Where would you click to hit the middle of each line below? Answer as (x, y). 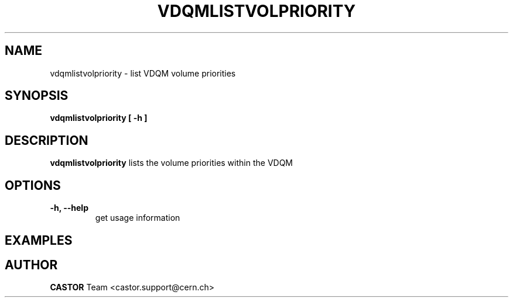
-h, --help (69, 208)
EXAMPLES (39, 240)
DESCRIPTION (47, 140)
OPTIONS (33, 185)
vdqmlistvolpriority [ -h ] (99, 118)
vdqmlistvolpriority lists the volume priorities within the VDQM (171, 163)
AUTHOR (31, 265)
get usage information (138, 218)
